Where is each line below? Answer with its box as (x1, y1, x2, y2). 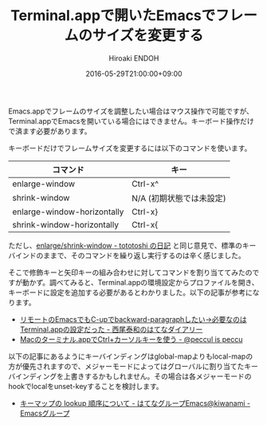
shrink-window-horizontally (12, 219, 120, 230)
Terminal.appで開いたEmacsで (10, 6, 216, 25)
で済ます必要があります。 (8, 126, 92, 136)
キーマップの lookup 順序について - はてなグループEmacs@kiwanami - (19, 398, 251, 407)
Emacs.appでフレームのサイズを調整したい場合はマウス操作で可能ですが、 (8, 106, 253, 116)
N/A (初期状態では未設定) (131, 193, 227, 204)
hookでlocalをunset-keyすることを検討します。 (8, 381, 163, 391)
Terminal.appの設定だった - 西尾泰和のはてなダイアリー (19, 324, 203, 334)
